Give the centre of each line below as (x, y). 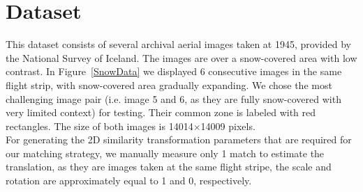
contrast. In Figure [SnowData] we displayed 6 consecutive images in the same (174, 71)
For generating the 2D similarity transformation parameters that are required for (179, 139)
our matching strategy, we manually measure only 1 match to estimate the (165, 153)
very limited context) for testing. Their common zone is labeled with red (161, 112)
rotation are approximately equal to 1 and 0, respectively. (129, 181)
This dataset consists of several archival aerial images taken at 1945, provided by (178, 44)
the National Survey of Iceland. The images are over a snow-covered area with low (181, 57)
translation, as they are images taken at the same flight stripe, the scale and (169, 167)
